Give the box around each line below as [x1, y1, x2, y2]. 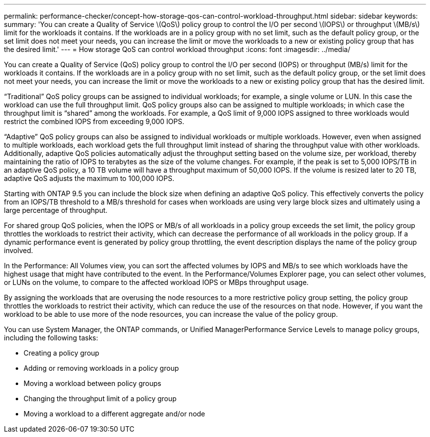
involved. [4, 246, 33, 255]
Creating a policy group [24, 349, 100, 357]
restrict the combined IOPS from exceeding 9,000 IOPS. [4, 117, 185, 126]
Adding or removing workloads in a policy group [24, 364, 179, 372]
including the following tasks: [4, 334, 98, 342]
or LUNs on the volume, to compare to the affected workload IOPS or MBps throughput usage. [4, 278, 309, 286]
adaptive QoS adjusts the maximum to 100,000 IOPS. [4, 174, 174, 182]
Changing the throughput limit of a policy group [24, 394, 177, 403]
